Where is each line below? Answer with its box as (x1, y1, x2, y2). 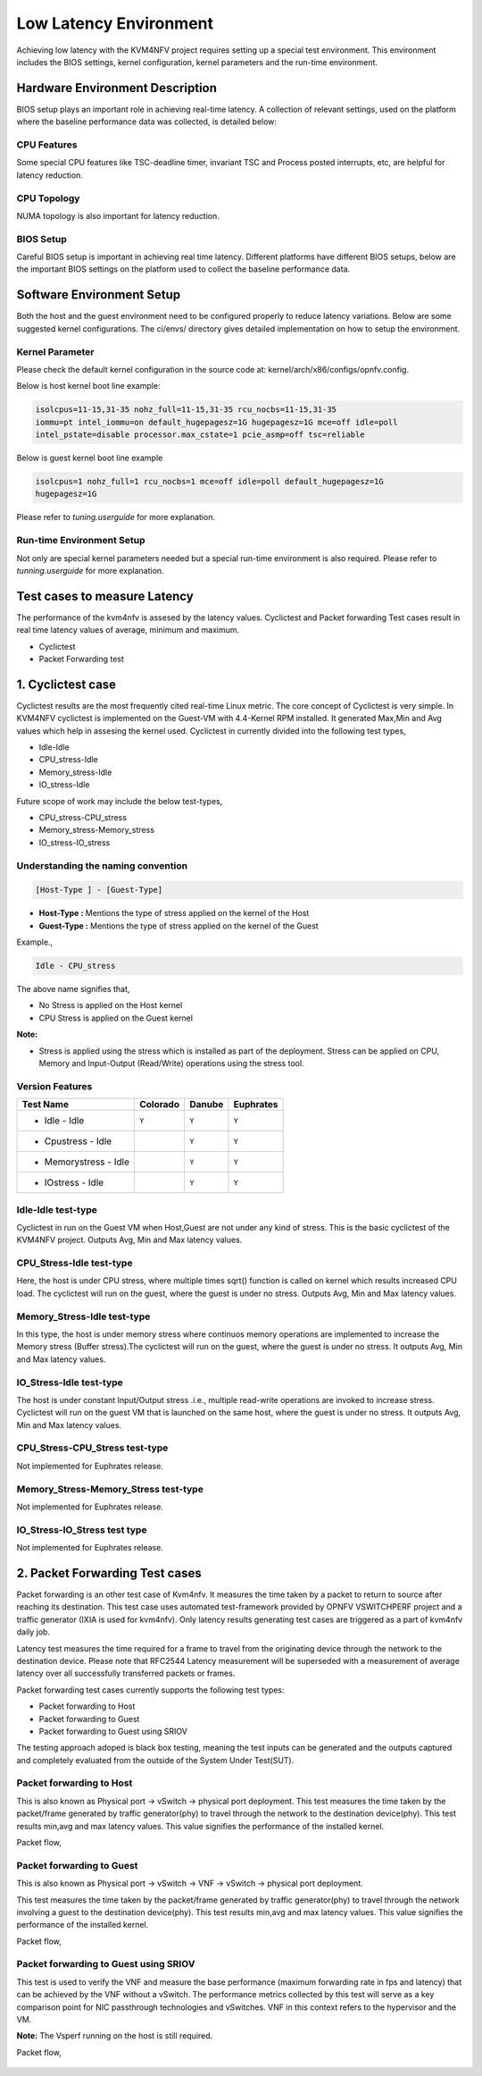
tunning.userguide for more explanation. (16, 565, 164, 576)
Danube (188, 1098, 224, 1111)
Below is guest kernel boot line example (16, 452, 163, 464)
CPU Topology (16, 192, 80, 205)
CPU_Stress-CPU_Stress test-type (16, 1441, 169, 1454)
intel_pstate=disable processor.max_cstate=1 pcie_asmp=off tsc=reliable (35, 430, 365, 440)
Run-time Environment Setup (16, 534, 145, 547)
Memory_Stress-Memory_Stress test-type (16, 1483, 204, 1495)
